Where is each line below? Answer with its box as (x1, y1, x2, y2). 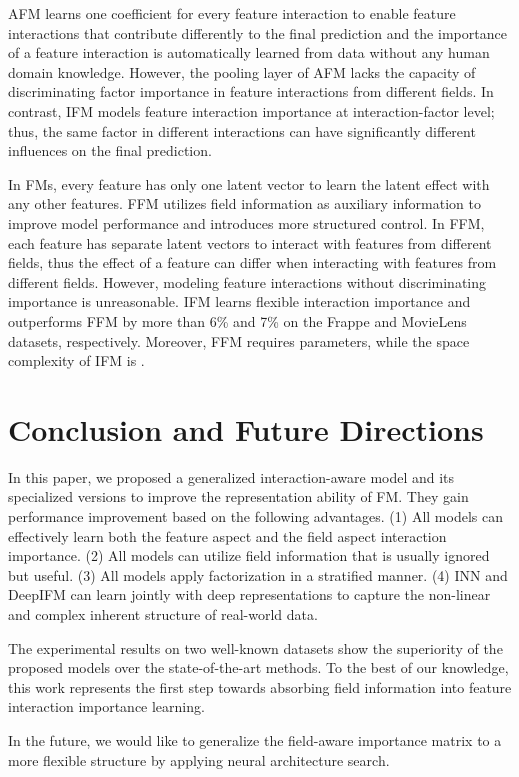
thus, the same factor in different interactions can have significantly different (8, 120, 476, 141)
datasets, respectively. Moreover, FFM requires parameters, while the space (8, 330, 470, 351)
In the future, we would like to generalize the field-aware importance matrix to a (8, 729, 502, 750)
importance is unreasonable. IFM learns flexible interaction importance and (8, 291, 471, 312)
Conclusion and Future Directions (8, 408, 484, 449)
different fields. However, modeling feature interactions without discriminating (8, 271, 487, 292)
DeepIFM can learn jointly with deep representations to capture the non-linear (8, 584, 491, 605)
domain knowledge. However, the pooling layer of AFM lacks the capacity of (8, 61, 476, 82)
